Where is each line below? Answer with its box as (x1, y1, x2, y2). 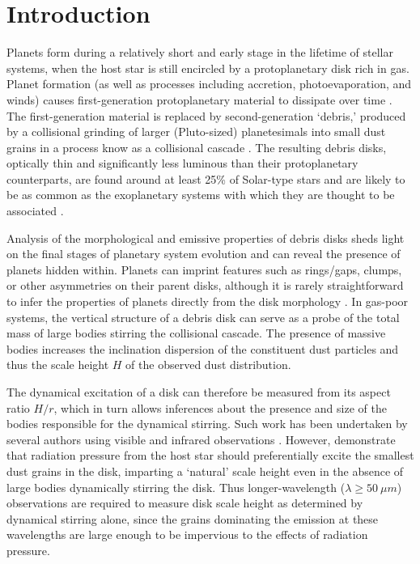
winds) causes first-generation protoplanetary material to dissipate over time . (6, 91, 392, 108)
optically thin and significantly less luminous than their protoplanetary (6, 155, 358, 172)
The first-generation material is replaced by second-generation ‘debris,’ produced (6, 107, 406, 124)
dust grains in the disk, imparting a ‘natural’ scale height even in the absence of (6, 462, 404, 479)
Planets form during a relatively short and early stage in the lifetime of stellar (6, 44, 393, 61)
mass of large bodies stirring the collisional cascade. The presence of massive (6, 324, 386, 341)
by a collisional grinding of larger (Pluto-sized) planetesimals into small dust (6, 123, 386, 140)
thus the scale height (6, 356, 109, 373)
